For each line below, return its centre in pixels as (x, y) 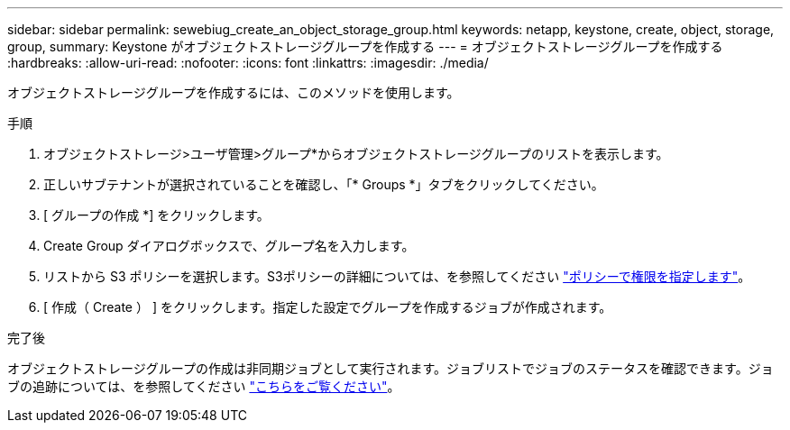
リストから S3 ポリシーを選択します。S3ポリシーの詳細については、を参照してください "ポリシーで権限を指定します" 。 (397, 276)
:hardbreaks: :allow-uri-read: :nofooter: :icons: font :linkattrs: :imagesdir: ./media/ (248, 63)
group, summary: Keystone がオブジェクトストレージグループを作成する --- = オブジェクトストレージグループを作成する (365, 46)
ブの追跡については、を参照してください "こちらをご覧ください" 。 (204, 386)
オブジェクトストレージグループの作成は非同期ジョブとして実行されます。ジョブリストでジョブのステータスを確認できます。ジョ (390, 368)
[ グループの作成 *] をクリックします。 (156, 215)
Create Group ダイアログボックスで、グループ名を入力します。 (229, 246)
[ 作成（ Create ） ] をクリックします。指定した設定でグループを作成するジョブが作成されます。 (328, 307)
